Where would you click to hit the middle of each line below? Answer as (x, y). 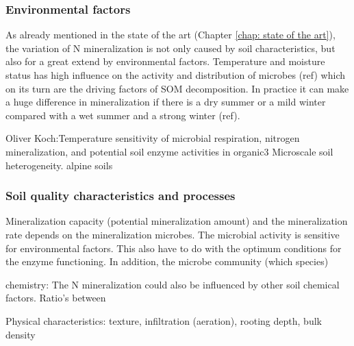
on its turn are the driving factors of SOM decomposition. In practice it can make (177, 88)
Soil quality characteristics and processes (121, 196)
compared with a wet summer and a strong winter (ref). (123, 115)
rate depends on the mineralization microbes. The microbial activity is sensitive (173, 234)
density (21, 334)
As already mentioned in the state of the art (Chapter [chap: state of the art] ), (170, 35)
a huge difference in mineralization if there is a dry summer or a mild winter (166, 102)
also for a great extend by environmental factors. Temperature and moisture (165, 61)
